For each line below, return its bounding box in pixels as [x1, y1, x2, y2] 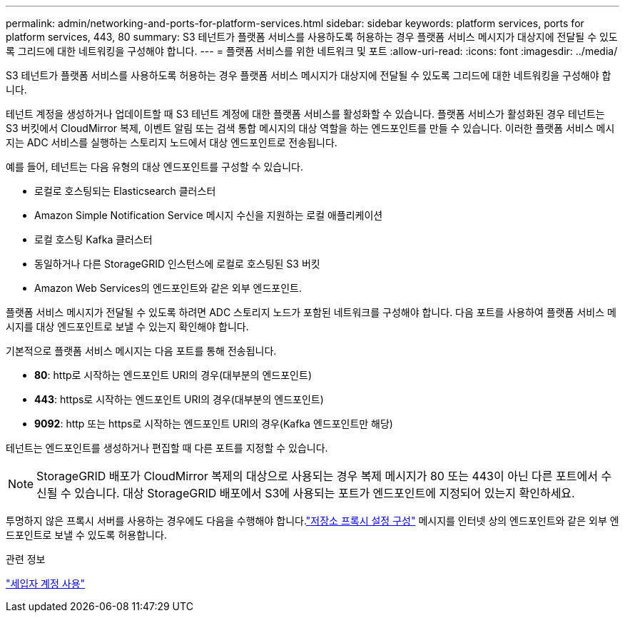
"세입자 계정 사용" [6, 577, 86, 589]
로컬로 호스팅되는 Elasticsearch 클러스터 [34, 185, 216, 197]
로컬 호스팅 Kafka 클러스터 [34, 233, 153, 245]
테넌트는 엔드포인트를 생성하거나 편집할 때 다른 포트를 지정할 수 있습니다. [6, 442, 328, 454]
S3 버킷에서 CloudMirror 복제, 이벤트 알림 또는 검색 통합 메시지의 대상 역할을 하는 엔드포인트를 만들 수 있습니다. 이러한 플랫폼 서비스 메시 [6, 122, 615, 134]
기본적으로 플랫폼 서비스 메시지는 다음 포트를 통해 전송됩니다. [6, 345, 277, 357]
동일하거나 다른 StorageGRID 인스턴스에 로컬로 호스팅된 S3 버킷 [34, 258, 320, 270]
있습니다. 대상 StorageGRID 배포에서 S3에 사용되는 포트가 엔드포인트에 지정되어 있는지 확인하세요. [74, 486, 575, 500]
